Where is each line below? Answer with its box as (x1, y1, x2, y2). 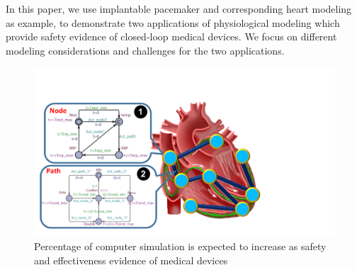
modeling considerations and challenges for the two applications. (6, 43, 285, 57)
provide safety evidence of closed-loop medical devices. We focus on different (6, 29, 337, 44)
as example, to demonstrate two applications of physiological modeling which (6, 15, 340, 30)
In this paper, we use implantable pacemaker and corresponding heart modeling (6, 1, 352, 16)
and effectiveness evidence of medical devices (34, 253, 228, 268)
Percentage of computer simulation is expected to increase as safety (34, 239, 327, 254)
